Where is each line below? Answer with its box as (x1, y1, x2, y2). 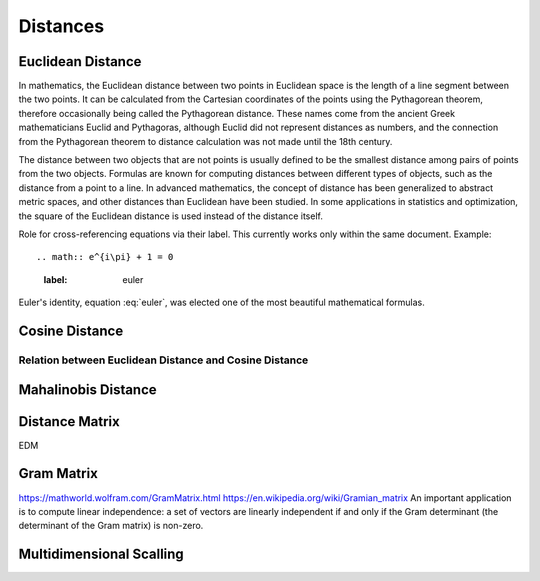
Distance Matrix (18, 413, 120, 430)
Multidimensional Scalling (18, 546, 184, 563)
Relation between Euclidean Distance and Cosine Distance (18, 353, 309, 367)
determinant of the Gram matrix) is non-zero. (18, 520, 204, 532)
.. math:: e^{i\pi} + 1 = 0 (36, 251, 174, 263)
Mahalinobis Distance (18, 381, 157, 398)
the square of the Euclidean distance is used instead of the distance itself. (18, 210, 324, 222)
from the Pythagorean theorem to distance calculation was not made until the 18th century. (18, 135, 393, 147)
